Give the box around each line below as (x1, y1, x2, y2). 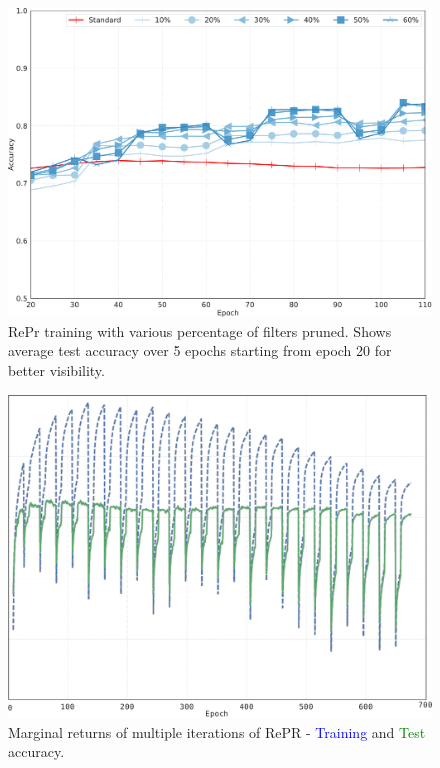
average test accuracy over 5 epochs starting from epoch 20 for (8, 340, 392, 361)
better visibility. (8, 360, 105, 381)
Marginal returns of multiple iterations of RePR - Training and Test (8, 721, 426, 742)
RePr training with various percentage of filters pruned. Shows (8, 320, 392, 341)
